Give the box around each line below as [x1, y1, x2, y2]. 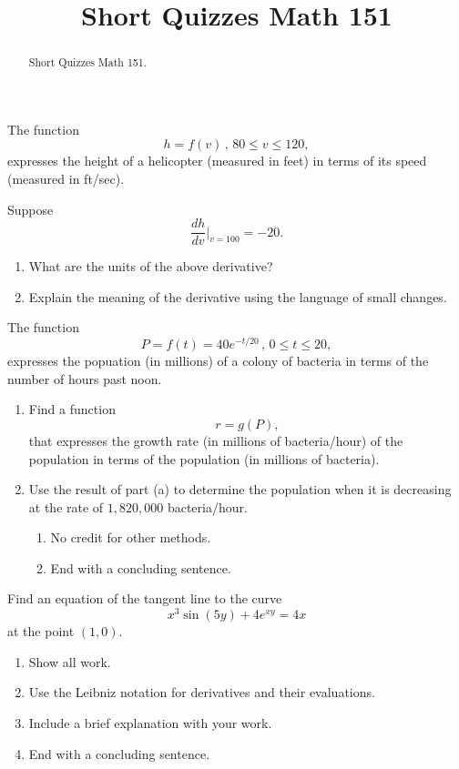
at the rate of [28, 497, 104, 516]
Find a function [28, 400, 116, 419]
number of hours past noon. [7, 369, 162, 388]
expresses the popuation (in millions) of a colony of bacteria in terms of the [7, 351, 429, 370]
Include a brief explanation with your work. [28, 713, 272, 732]
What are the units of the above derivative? [28, 257, 273, 276]
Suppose [7, 199, 54, 218]
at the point [7, 622, 75, 641]
